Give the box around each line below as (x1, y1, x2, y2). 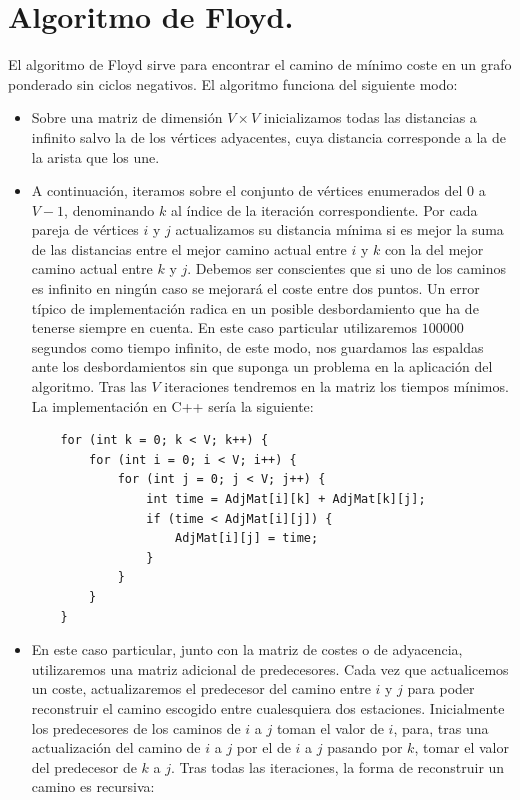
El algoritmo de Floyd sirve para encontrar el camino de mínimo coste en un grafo (8, 54, 512, 75)
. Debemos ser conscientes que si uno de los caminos (187, 258, 507, 279)
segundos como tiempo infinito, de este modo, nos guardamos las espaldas (31, 336, 484, 357)
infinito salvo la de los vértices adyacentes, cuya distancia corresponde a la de (31, 126, 507, 147)
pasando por (327, 737, 403, 758)
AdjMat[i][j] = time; (174, 531, 319, 546)
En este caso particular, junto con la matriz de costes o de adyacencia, (31, 639, 463, 660)
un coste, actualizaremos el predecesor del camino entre (31, 678, 371, 699)
